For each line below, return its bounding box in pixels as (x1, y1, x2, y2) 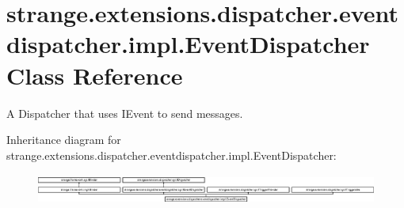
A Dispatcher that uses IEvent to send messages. (6, 104, 243, 121)
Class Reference (6, 59, 183, 91)
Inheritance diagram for (6, 131, 121, 148)
